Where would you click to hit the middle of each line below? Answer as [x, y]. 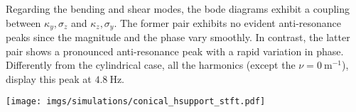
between [23, 22]
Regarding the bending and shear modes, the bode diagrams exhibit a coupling [178, 9]
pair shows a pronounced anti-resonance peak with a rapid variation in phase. [175, 51]
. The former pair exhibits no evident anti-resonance [228, 22]
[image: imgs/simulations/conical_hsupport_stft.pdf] [136, 102]
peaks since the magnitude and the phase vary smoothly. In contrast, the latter [178, 37]
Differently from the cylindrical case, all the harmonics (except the [151, 65]
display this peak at [49, 78]
